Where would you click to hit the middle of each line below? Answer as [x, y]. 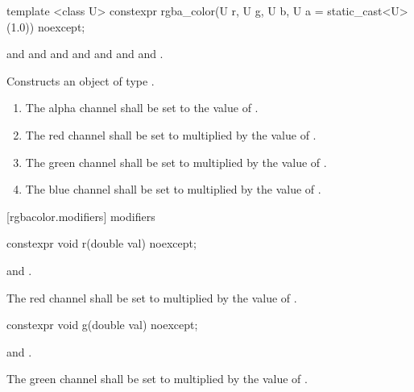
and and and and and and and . [85, 54]
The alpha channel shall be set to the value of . [142, 108]
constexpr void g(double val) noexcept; [102, 325]
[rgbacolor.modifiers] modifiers [81, 216]
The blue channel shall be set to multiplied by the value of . [173, 189]
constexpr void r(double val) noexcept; [101, 243]
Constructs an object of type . [81, 80]
